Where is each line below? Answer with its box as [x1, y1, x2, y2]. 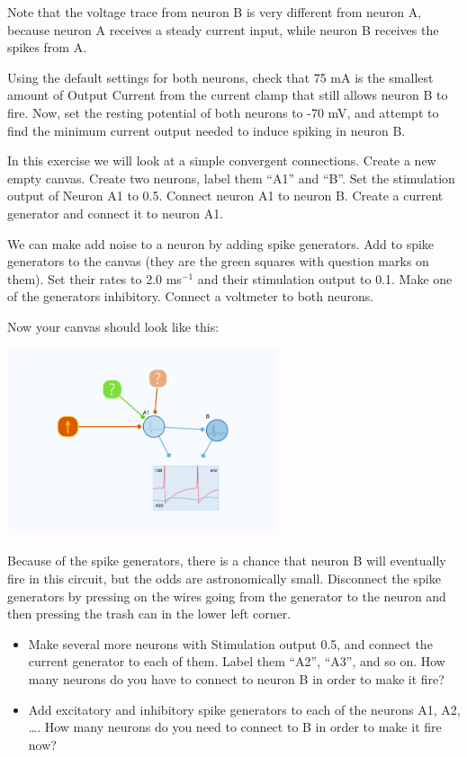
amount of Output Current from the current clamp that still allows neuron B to [7, 85, 448, 104]
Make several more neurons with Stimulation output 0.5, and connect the [28, 634, 433, 653]
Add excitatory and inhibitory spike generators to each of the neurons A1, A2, [28, 699, 461, 718]
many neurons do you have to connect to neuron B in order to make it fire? [28, 669, 445, 688]
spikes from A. [7, 38, 87, 57]
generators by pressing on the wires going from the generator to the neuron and [7, 586, 446, 605]
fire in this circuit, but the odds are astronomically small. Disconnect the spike [7, 568, 441, 587]
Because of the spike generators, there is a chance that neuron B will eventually [7, 551, 446, 570]
